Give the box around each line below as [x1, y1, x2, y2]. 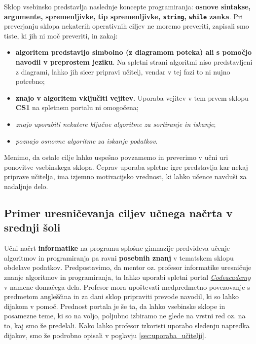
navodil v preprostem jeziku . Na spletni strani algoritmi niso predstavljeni [15, 57, 253, 67]
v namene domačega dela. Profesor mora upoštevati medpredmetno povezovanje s [4, 281, 250, 292]
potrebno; [15, 76, 45, 86]
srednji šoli [4, 220, 61, 235]
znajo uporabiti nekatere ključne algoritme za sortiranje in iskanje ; [15, 119, 216, 129]
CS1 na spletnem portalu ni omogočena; [15, 102, 139, 113]
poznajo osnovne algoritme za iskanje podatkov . [15, 135, 158, 146]
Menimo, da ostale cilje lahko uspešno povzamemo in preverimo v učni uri [4, 152, 228, 162]
